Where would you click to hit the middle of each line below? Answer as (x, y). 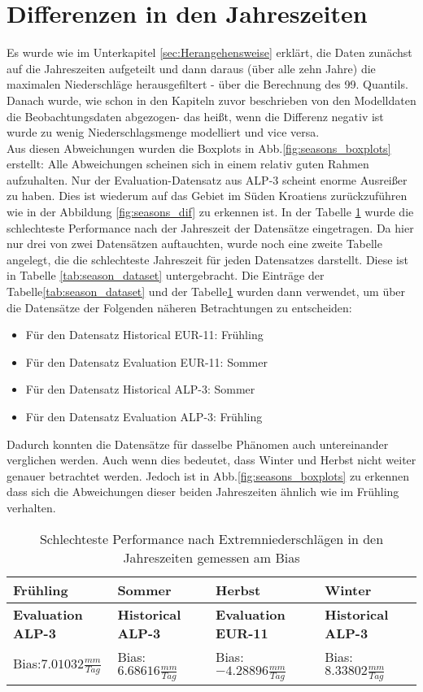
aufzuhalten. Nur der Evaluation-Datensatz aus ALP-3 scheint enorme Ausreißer (207, 179)
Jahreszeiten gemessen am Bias (211, 557)
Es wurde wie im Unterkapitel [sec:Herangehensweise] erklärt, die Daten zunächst (209, 52)
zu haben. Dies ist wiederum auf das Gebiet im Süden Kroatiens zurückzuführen (207, 196)
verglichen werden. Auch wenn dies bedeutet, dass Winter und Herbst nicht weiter (211, 460)
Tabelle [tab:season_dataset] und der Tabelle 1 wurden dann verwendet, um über (206, 292)
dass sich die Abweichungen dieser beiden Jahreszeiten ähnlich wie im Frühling (203, 492)
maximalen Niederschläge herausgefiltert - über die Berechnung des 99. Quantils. (207, 84)
